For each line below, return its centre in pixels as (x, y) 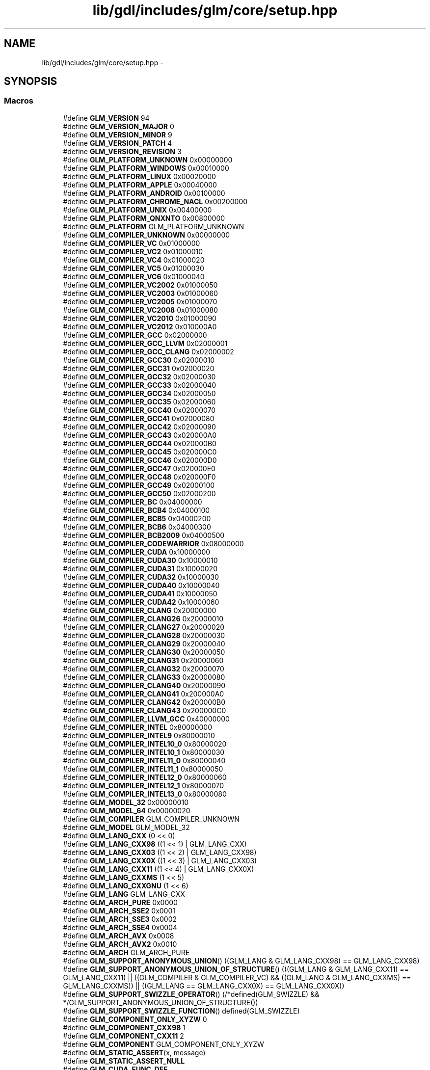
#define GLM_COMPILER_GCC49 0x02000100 (139, 485)
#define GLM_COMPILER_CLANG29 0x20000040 (144, 643)
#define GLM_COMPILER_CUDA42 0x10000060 (141, 602)
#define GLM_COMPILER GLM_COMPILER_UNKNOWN (151, 819)
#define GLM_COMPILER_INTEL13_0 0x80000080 (145, 794)
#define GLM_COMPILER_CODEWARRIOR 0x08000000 (153, 543)
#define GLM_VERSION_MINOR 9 (118, 134)
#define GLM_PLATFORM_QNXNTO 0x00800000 (144, 218)
